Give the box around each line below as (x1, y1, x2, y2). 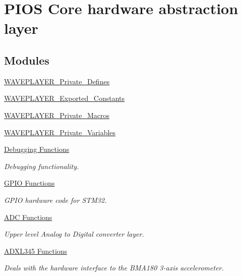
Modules (4, 52, 49, 68)
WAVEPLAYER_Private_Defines (4, 76, 110, 86)
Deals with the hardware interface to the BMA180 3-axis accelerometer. (4, 262, 224, 273)
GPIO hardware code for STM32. (4, 194, 107, 205)
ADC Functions (4, 211, 52, 222)
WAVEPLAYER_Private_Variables (4, 127, 116, 137)
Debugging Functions (4, 144, 70, 154)
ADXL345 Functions (4, 245, 68, 256)
